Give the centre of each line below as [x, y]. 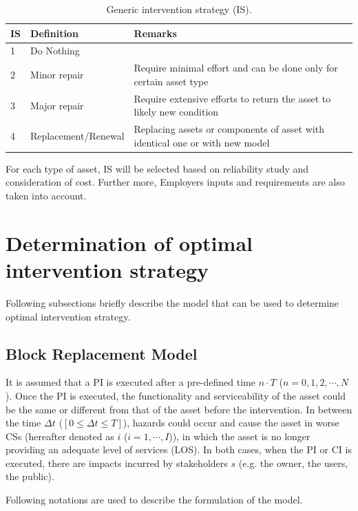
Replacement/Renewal [77, 135]
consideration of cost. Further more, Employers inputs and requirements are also [175, 182]
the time [23, 423]
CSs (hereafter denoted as [60, 436]
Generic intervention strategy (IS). [179, 9]
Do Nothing [55, 51]
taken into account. [46, 196]
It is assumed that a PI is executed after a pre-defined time [130, 382]
